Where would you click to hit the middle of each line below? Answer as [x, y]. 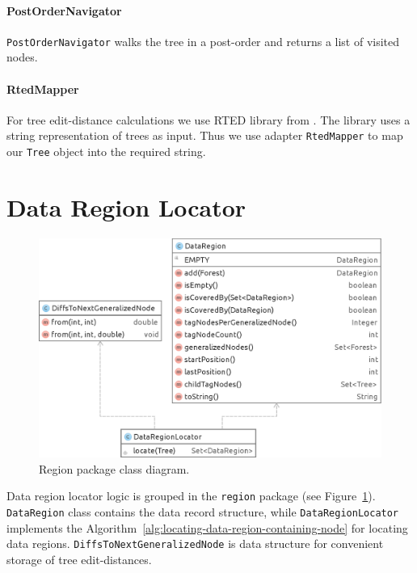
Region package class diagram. [114, 468]
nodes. [22, 57]
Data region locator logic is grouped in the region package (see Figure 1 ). [191, 496]
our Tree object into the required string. [106, 152]
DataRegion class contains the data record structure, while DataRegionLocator [203, 511]
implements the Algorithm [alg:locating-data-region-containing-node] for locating [207, 527]
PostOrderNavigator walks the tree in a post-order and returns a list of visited [203, 41]
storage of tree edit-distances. [79, 559]
